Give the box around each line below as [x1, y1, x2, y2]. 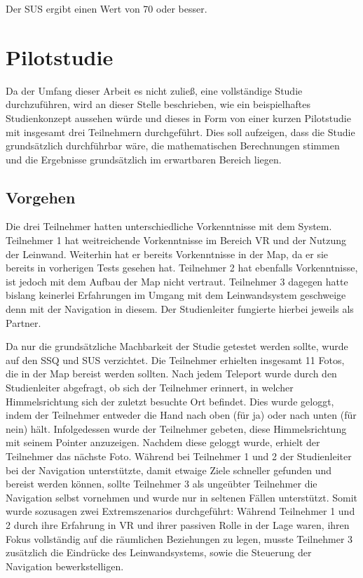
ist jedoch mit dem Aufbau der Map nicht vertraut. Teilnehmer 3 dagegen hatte [6, 274, 348, 288]
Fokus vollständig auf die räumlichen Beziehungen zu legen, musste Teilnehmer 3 [6, 531, 353, 546]
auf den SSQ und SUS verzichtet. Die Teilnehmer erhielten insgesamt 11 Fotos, [6, 352, 345, 367]
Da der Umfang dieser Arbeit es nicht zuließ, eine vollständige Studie [6, 83, 303, 98]
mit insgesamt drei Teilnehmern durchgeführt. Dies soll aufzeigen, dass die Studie [6, 124, 355, 139]
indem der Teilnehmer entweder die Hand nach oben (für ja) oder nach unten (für [6, 408, 357, 422]
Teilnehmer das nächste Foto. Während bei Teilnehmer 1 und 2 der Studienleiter [6, 448, 352, 463]
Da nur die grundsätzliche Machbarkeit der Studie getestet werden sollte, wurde [6, 339, 348, 354]
